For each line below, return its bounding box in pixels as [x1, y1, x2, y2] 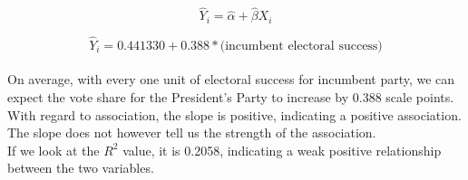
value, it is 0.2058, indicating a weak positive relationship [122, 140, 442, 159]
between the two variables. [7, 158, 154, 177]
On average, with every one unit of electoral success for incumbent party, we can [7, 70, 455, 89]
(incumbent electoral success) [219, 39, 383, 52]
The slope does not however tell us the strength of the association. [7, 123, 376, 142]
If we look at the [7, 140, 100, 159]
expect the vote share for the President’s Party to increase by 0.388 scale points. [7, 88, 454, 107]
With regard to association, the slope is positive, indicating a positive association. [7, 105, 462, 124]
